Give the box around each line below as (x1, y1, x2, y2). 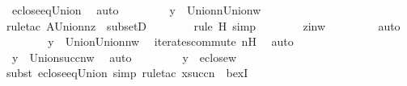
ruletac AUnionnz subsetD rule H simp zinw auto (6, 17, 401, 34)
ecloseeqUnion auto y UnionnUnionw (11, 2, 261, 18)
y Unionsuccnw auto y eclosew (11, 48, 237, 65)
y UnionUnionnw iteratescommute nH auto (48, 33, 294, 50)
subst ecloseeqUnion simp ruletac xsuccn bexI (6, 64, 248, 81)
